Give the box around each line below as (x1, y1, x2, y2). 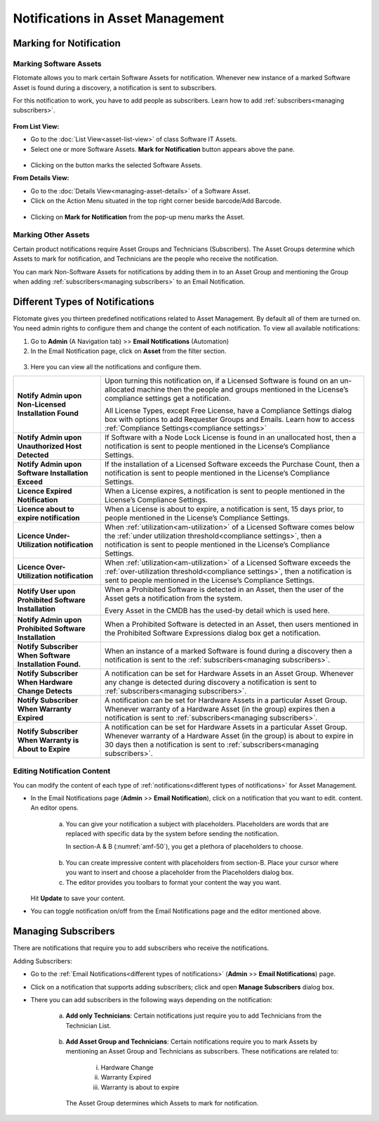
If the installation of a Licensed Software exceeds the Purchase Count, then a (104, 459, 360, 469)
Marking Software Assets (13, 58, 102, 68)
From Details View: (13, 174, 69, 182)
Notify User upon (17, 586, 77, 596)
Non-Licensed (17, 399, 67, 409)
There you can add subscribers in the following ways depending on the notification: (30, 995, 273, 1004)
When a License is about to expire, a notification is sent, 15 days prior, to (104, 504, 344, 513)
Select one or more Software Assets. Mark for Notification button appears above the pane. (30, 145, 295, 153)
